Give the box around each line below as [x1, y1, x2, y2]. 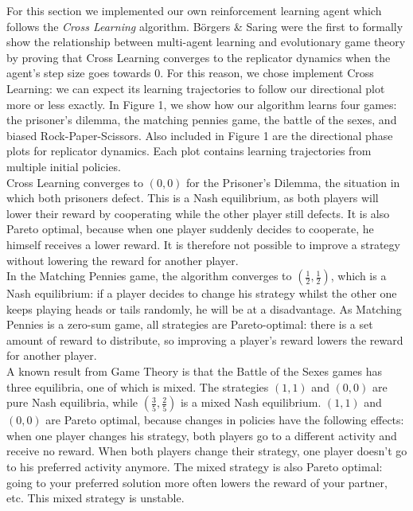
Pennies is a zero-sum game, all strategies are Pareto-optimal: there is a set [6, 316, 373, 333]
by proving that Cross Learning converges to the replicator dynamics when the [6, 49, 391, 65]
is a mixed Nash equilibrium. [180, 394, 321, 411]
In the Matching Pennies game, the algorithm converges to [6, 267, 292, 284]
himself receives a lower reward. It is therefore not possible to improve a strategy [6, 236, 400, 252]
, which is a [330, 267, 387, 284]
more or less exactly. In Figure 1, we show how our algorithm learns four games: [6, 96, 397, 112]
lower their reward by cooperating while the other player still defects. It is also [6, 205, 390, 221]
